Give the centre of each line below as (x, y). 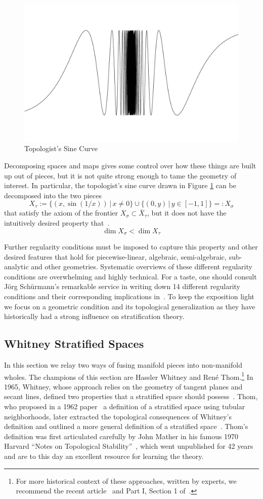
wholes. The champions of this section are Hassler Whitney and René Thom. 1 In (129, 376)
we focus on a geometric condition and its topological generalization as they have (130, 306)
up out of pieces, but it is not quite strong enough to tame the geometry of (120, 175)
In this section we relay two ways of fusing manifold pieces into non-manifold (123, 364)
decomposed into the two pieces (53, 195)
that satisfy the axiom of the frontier (61, 213)
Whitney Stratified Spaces (74, 344)
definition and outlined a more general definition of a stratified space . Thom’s (126, 426)
